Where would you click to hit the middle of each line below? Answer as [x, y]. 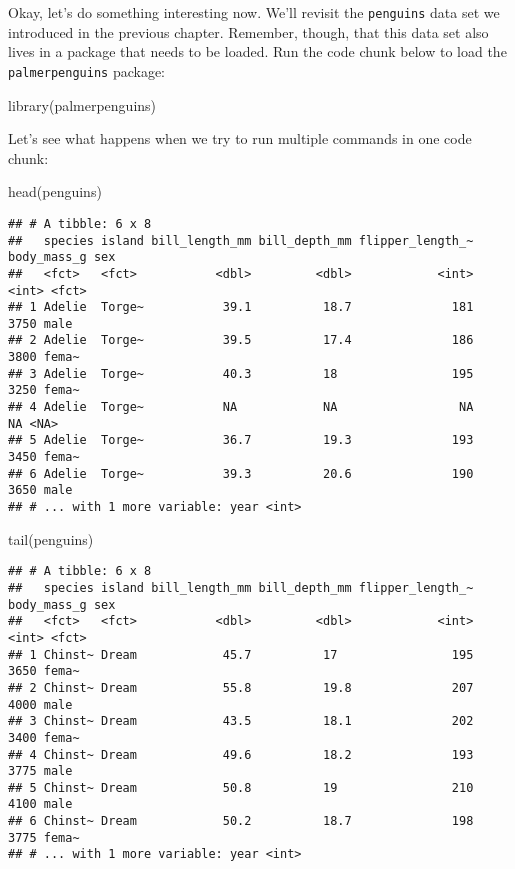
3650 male [40, 490]
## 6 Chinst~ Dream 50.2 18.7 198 [241, 821]
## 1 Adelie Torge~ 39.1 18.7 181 [241, 307]
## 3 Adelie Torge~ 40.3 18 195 [241, 373]
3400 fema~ [44, 737]
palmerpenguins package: [87, 70]
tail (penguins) [51, 538]
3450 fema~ [44, 457]
